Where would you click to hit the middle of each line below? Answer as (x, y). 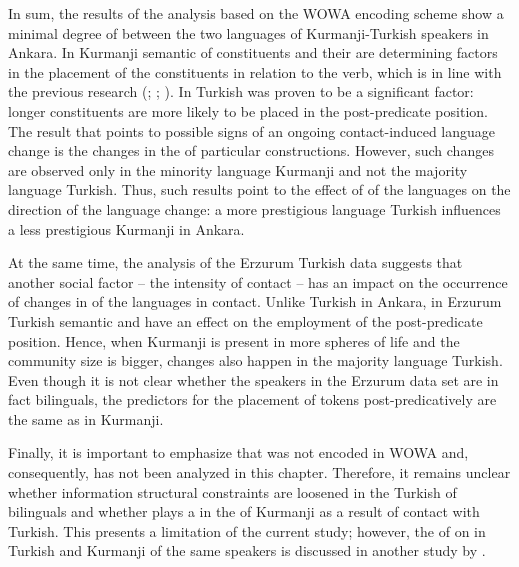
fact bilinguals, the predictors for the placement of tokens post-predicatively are (252, 399)
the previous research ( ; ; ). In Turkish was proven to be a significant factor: (241, 91)
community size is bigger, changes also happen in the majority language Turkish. (255, 360)
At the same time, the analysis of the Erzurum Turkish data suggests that (235, 262)
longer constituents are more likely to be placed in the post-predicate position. (248, 110)
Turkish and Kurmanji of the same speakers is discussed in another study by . (247, 550)
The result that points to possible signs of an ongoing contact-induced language (252, 130)
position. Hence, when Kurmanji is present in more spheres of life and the (234, 340)
